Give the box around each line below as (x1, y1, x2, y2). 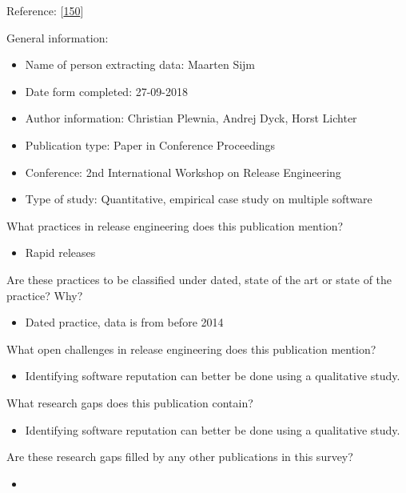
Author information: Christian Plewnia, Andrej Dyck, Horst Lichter (25, 110, 357, 126)
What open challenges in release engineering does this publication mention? (6, 340, 376, 357)
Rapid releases (25, 244, 96, 261)
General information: (6, 29, 109, 46)
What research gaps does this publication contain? (6, 394, 253, 411)
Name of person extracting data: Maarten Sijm (25, 56, 256, 73)
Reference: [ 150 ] (6, 2, 84, 18)
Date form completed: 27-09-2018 (25, 82, 189, 99)
